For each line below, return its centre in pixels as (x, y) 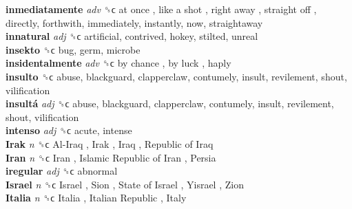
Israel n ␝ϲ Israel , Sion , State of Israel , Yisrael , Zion (125, 184)
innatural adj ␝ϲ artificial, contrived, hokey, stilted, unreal (132, 36)
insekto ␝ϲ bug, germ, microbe (73, 49)
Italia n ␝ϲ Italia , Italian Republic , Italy (96, 198)
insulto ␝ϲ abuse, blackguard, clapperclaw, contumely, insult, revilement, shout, (176, 76)
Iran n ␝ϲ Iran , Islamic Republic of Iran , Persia (111, 157)
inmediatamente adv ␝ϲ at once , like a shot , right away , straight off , (161, 9)
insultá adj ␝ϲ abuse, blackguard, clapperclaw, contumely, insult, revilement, (170, 103)
